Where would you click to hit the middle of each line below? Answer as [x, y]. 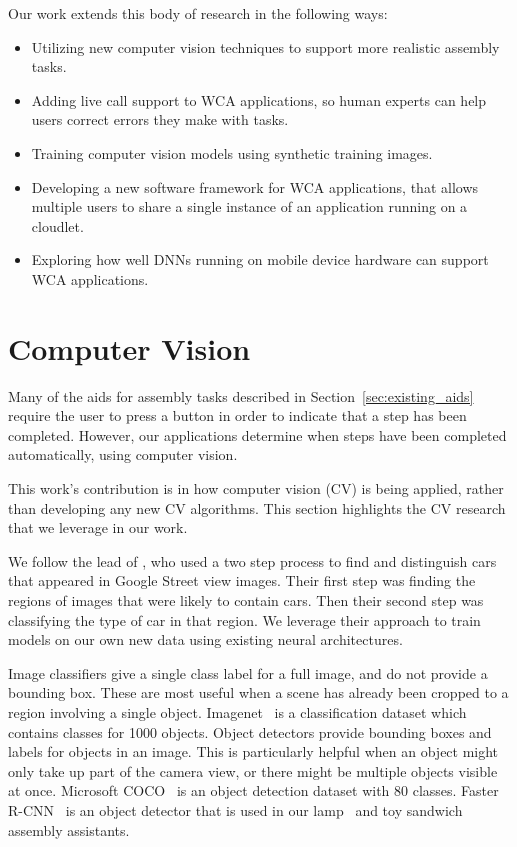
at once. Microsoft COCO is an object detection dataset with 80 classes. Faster [253, 790]
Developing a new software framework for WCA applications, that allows [255, 186]
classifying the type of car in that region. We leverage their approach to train [244, 619]
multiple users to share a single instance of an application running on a [249, 206]
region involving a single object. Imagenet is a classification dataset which [237, 711]
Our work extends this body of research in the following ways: [198, 13]
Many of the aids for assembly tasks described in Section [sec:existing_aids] [241, 395]
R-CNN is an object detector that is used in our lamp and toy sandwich [235, 809]
